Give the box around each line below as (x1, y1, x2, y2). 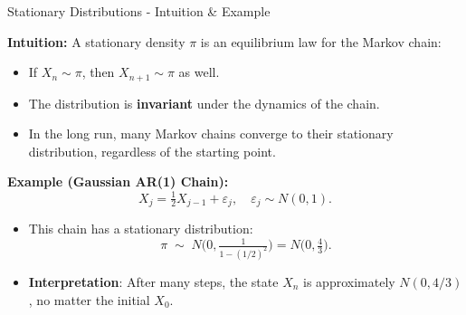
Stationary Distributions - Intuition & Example (7, 2, 271, 20)
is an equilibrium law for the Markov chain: (200, 32, 442, 51)
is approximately (303, 272, 395, 291)
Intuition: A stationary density (7, 32, 185, 51)
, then (81, 62, 115, 81)
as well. (178, 62, 220, 81)
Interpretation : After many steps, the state (28, 272, 279, 291)
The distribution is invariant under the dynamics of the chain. (28, 93, 380, 112)
